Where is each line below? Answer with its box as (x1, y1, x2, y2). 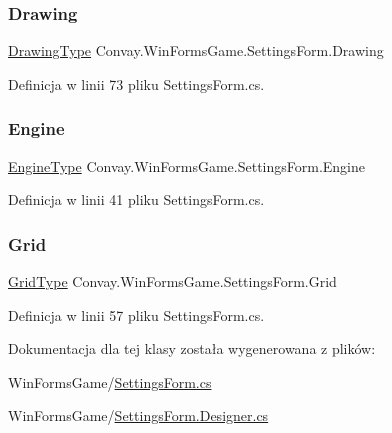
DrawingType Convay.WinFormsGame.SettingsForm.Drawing (8, 40, 384, 61)
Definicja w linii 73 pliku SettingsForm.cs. (8, 73, 265, 94)
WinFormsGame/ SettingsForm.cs (8, 371, 212, 392)
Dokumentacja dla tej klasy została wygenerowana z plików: (8, 338, 376, 359)
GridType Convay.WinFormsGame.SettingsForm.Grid (8, 271, 337, 292)
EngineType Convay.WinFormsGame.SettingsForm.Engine (8, 155, 366, 176)
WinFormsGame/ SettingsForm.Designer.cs (8, 405, 269, 426)
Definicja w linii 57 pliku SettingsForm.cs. (8, 304, 265, 325)
